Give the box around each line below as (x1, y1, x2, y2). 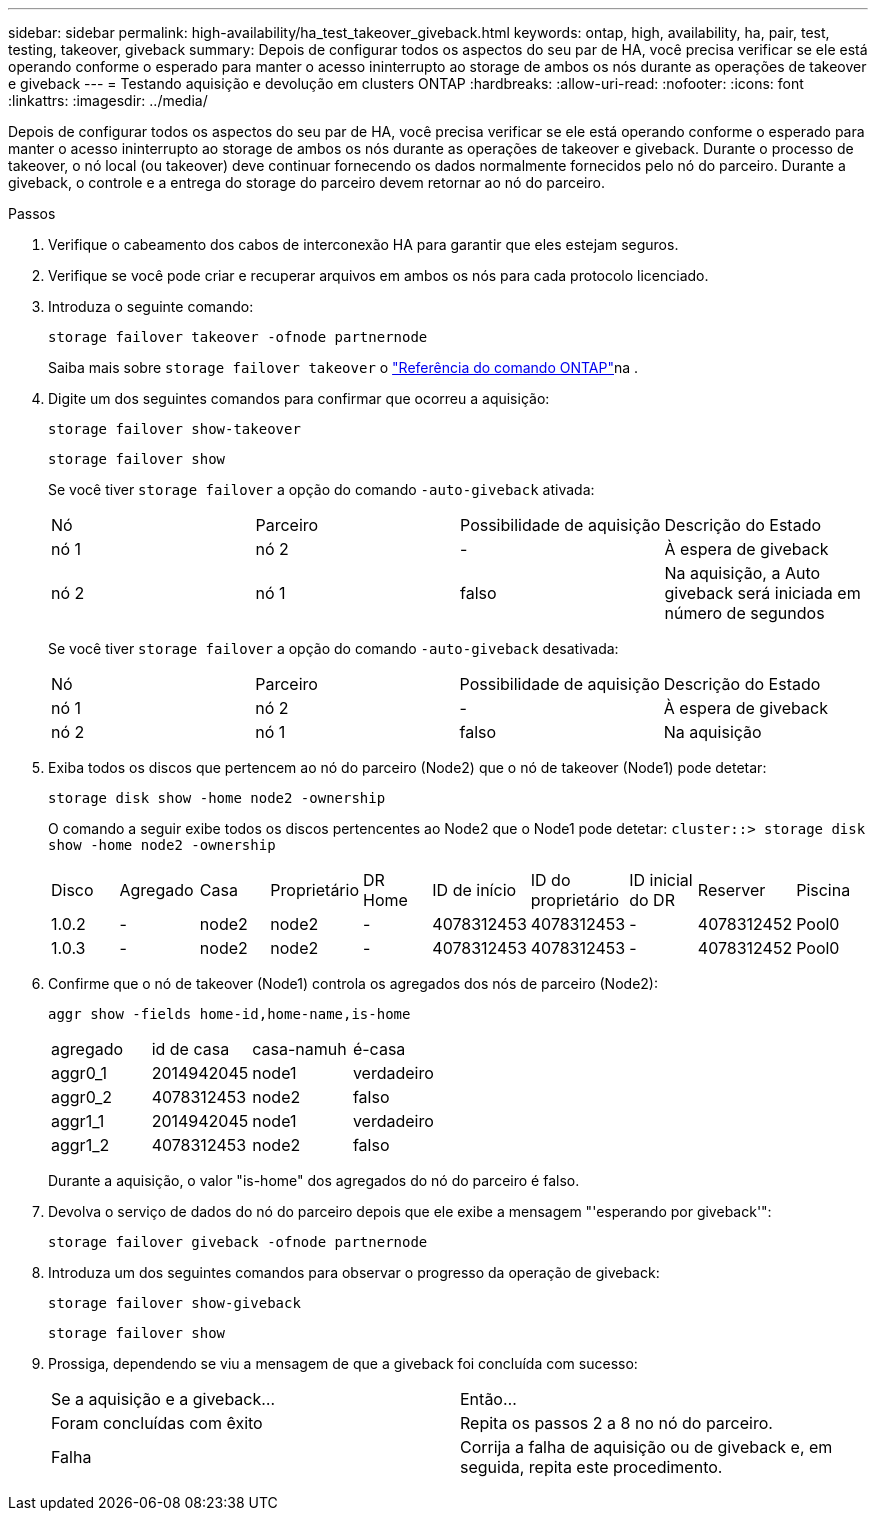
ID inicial (629, 870, 693, 890)
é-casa (352, 1039, 406, 1059)
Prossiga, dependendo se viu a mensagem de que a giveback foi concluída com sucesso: (48, 1355, 638, 1372)
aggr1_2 (51, 1135, 110, 1155)
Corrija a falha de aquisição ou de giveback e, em (460, 1437, 833, 1457)
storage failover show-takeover (48, 421, 301, 437)
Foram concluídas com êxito (51, 1413, 263, 1433)
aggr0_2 (51, 1087, 113, 1107)
